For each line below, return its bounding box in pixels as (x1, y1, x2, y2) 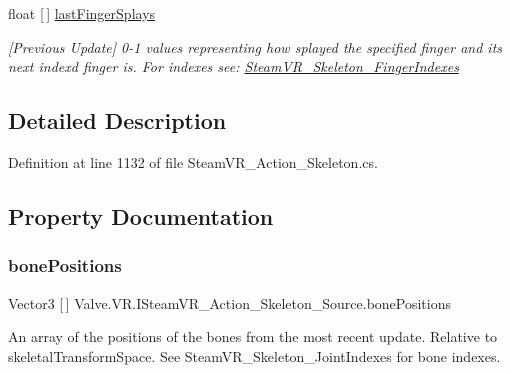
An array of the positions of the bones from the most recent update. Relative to (8, 326, 498, 347)
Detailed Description (8, 105, 227, 136)
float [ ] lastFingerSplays (8, 3, 156, 23)
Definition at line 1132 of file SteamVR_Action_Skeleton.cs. (8, 151, 378, 172)
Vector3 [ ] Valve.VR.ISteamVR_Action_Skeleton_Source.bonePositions (8, 292, 452, 313)
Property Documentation (8, 200, 274, 231)
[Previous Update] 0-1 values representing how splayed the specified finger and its (8, 36, 503, 57)
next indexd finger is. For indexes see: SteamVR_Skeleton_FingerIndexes (8, 56, 459, 77)
